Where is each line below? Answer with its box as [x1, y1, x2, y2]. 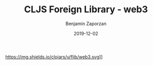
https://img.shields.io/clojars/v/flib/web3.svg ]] [5, 54, 103, 60]
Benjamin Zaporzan [65, 20, 106, 27]
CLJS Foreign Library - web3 [24, 4, 148, 15]
